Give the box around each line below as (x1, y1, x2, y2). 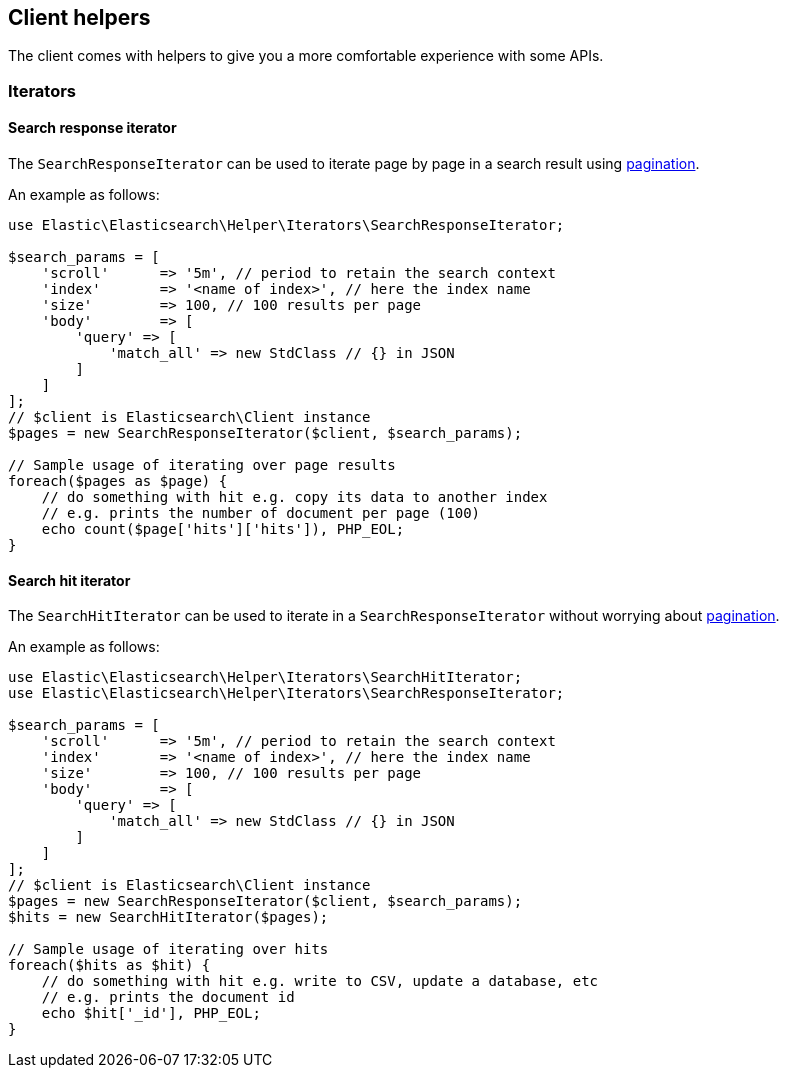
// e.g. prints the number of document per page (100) (41, 505, 481, 522)
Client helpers (8, 5, 151, 30)
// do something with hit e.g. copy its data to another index (41, 489, 548, 506)
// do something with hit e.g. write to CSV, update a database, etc (41, 973, 599, 990)
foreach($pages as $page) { (8, 473, 228, 490)
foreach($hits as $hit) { (8, 957, 211, 974)
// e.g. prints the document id (41, 989, 295, 1006)
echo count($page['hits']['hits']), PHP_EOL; (41, 521, 405, 538)
